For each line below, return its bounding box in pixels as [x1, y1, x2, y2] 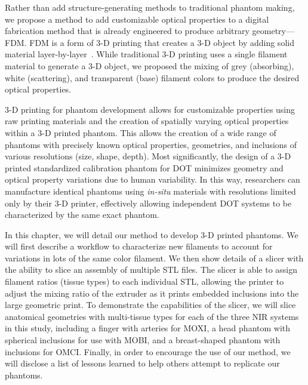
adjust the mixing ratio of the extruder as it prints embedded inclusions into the [5, 287, 299, 299]
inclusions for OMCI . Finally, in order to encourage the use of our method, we [5, 345, 291, 358]
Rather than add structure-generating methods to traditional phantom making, [5, 1, 295, 13]
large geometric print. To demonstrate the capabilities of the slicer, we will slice [5, 298, 296, 311]
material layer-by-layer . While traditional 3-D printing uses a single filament [5, 48, 288, 60]
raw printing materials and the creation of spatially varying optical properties [5, 115, 289, 127]
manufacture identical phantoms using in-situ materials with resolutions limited [5, 184, 296, 197]
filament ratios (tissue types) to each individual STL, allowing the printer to [5, 275, 284, 288]
